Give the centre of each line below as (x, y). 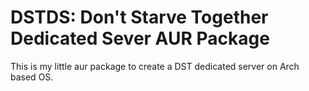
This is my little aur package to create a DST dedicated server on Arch (155, 66)
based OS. (32, 77)
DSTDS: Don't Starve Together (139, 17)
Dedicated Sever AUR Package (140, 38)
